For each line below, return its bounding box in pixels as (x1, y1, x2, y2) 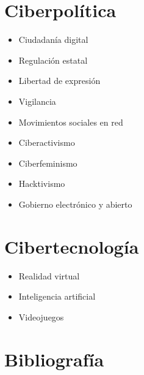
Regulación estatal (18, 53, 88, 66)
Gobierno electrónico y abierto (18, 197, 132, 210)
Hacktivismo (18, 177, 65, 190)
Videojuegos (18, 310, 64, 323)
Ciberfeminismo (18, 156, 77, 169)
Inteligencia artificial (18, 290, 96, 303)
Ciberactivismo (18, 136, 75, 149)
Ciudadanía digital (18, 33, 88, 46)
